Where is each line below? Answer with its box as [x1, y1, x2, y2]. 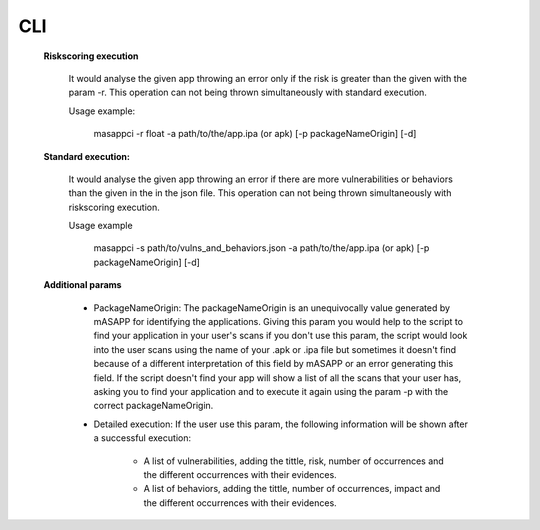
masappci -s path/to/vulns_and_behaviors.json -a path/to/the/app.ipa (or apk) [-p [93, 242, 430, 254]
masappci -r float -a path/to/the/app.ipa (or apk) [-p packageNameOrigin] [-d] [93, 128, 417, 140]
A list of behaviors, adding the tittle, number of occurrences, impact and [143, 483, 441, 495]
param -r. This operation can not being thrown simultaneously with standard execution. [68, 86, 427, 99]
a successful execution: [93, 432, 192, 444]
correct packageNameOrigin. [93, 400, 214, 412]
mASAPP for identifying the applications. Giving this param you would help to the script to [93, 316, 464, 328]
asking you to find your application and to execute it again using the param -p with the [93, 385, 449, 397]
